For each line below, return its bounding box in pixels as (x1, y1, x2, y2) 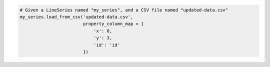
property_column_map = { (82, 21, 144, 27)
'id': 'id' (93, 42, 120, 47)
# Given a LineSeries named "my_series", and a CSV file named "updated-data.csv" (19, 7, 228, 12)
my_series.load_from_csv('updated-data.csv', (19, 14, 133, 19)
